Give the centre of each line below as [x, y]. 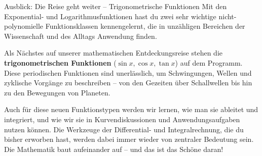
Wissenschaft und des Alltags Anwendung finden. [81, 36]
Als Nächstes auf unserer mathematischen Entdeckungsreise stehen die [113, 53]
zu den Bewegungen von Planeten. [57, 92]
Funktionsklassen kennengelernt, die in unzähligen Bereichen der [145, 26]
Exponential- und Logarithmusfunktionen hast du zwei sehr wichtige [110, 16]
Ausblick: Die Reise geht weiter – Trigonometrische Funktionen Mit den [116, 6]
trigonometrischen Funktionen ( [60, 62]
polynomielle [24, 26]
